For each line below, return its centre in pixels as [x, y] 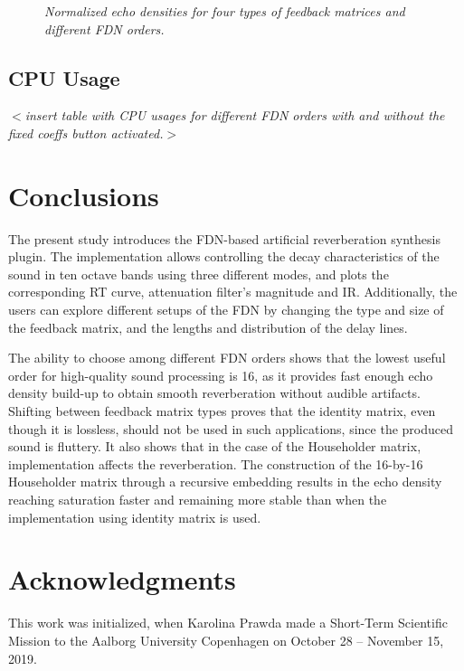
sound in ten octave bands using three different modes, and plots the [199, 274]
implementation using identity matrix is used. [135, 517]
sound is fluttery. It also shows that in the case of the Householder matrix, [215, 446]
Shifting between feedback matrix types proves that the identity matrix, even [222, 411]
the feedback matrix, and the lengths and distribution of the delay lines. [208, 327]
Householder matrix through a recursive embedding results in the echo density [225, 482]
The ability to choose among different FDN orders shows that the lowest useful [227, 358]
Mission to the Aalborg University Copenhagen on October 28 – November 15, [226, 640]
